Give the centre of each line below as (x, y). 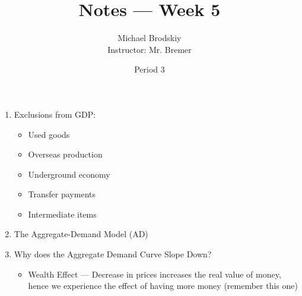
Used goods (49, 134)
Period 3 (150, 69)
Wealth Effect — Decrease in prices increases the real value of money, (155, 274)
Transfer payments (62, 194)
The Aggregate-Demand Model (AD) (81, 234)
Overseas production (65, 154)
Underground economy (69, 174)
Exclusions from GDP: (55, 114)
